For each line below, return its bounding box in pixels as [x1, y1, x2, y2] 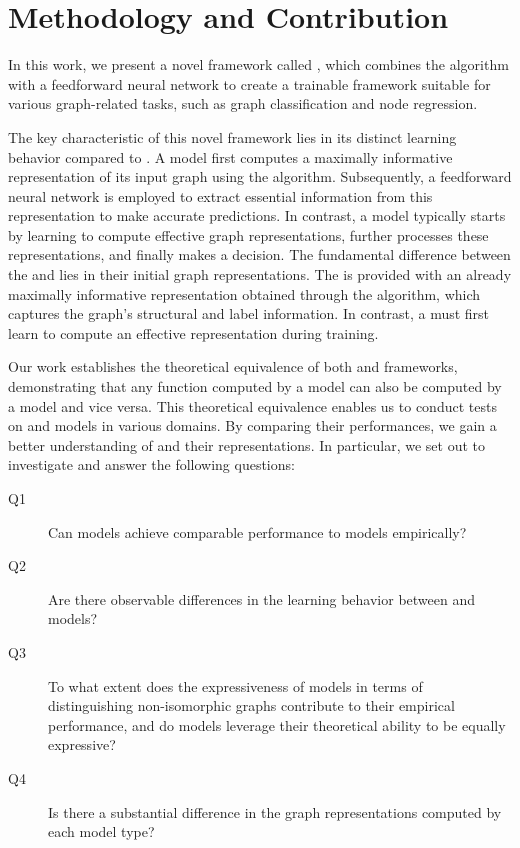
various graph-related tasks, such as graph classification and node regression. [8, 93, 478, 114]
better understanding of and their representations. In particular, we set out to [8, 434, 486, 455]
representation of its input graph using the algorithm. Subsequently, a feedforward [8, 166, 512, 187]
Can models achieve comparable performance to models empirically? [48, 521, 467, 542]
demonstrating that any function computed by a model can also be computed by [8, 376, 502, 397]
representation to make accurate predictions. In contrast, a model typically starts [8, 205, 506, 226]
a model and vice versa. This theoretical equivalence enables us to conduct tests [8, 395, 497, 416]
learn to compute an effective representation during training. [8, 322, 379, 343]
